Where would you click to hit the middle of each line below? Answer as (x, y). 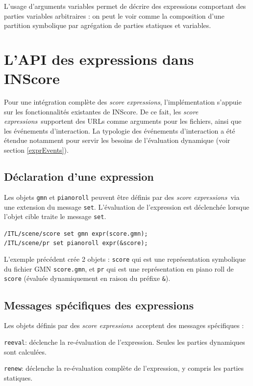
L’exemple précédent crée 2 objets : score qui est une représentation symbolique (125, 259)
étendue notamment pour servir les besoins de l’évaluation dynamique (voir (117, 140)
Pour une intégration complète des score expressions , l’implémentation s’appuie (123, 102)
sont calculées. (25, 351)
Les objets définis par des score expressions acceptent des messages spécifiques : (124, 325)
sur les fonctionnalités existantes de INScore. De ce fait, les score (101, 111)
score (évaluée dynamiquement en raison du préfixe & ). (87, 278)
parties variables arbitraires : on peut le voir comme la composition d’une (114, 15)
